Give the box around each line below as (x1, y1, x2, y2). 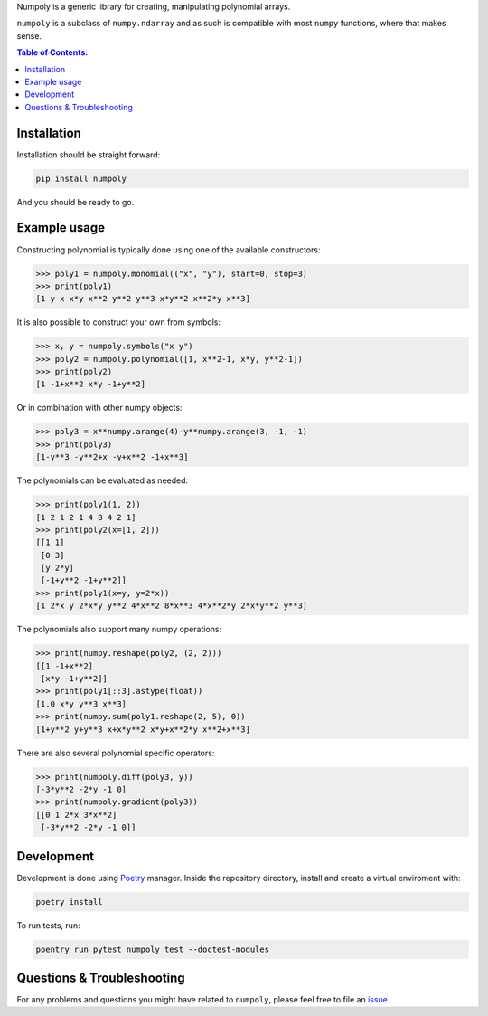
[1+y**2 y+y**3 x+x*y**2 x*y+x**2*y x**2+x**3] (35, 724, 250, 735)
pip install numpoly (35, 173, 127, 184)
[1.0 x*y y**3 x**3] (35, 698, 127, 709)
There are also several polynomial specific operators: (16, 747, 215, 758)
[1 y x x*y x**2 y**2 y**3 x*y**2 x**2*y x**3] (35, 294, 250, 304)
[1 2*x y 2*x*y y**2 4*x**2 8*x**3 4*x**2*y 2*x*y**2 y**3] (35, 601, 308, 611)
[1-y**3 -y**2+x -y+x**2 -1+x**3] (35, 452, 189, 462)
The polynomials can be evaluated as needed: (16, 475, 189, 486)
